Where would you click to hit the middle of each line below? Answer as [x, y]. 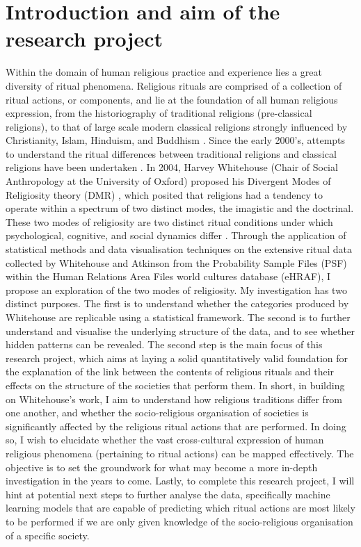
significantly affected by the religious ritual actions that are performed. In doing [176, 426]
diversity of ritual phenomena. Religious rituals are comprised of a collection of [174, 85]
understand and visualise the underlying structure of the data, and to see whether [180, 330]
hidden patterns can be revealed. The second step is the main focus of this [164, 344]
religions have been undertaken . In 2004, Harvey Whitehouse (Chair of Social [172, 167]
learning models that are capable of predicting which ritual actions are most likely [180, 508]
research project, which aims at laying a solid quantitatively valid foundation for [177, 358]
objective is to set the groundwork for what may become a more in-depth [162, 467]
